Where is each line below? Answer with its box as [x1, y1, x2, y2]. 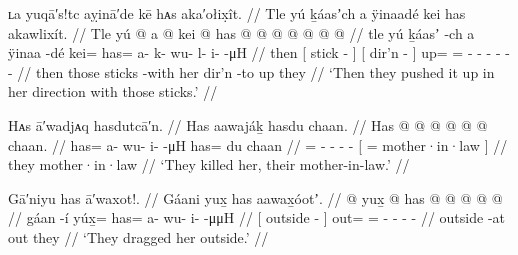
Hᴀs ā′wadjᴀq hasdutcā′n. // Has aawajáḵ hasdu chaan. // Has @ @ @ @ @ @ [8, 114, 488, 135]
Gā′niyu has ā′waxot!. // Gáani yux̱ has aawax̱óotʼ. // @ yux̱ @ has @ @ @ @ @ [8, 187, 503, 208]
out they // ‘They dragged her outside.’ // [8, 226, 269, 247]
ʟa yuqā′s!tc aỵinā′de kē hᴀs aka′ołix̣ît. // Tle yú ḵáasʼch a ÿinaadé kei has [8, 3, 466, 23]
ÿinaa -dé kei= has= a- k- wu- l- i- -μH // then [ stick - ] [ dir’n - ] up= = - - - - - [8, 42, 510, 63]
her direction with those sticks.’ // [8, 81, 218, 102]
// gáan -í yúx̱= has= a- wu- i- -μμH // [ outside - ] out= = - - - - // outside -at [8, 207, 505, 228]
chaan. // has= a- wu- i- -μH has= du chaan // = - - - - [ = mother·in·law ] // [8, 134, 508, 155]
